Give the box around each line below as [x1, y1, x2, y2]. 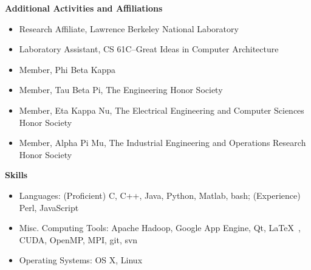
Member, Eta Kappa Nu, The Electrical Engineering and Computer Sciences [19, 103, 304, 116]
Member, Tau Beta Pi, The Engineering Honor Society [19, 83, 223, 96]
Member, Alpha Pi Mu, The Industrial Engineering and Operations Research [19, 136, 306, 149]
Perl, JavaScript [19, 201, 79, 213]
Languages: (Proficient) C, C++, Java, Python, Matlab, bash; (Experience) [19, 189, 301, 201]
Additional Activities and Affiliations [5, 2, 163, 14]
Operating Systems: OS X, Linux [19, 254, 143, 266]
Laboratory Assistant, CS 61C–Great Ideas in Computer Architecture [19, 43, 279, 55]
